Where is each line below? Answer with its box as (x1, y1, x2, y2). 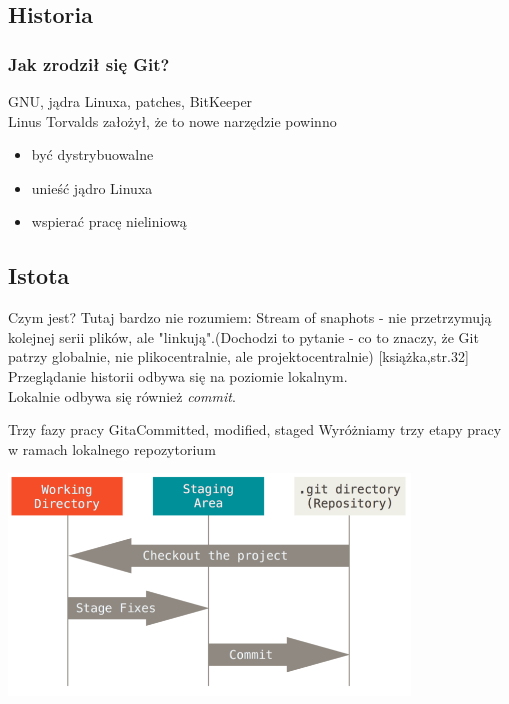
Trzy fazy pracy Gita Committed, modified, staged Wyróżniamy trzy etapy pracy (8, 419, 502, 440)
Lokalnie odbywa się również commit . (8, 385, 236, 406)
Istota (8, 260, 70, 291)
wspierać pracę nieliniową (31, 211, 187, 232)
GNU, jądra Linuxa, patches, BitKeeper (8, 91, 253, 111)
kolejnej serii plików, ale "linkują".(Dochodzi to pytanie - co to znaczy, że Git (8, 326, 479, 347)
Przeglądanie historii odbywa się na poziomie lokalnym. (8, 365, 348, 386)
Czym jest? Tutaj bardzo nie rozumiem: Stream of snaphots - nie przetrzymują (8, 307, 492, 328)
